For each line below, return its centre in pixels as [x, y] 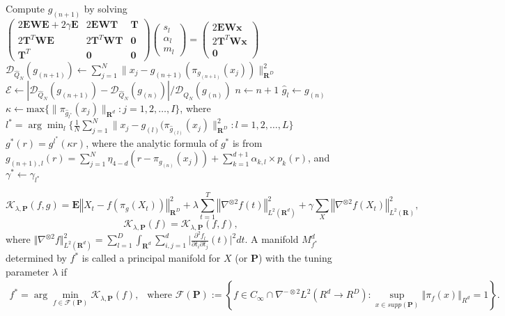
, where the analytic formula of [152, 142]
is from [247, 142]
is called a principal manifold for [151, 258]
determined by [36, 258]
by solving [106, 8]
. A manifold [272, 239]
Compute [25, 8]
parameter [28, 271]
